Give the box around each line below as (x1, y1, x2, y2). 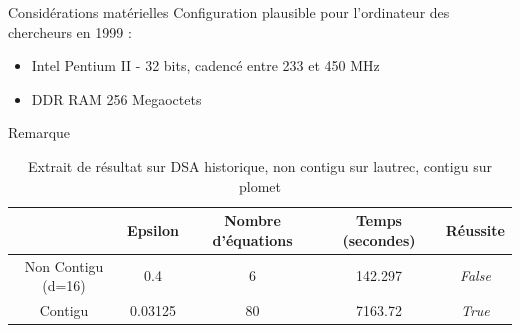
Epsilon (127, 219, 179, 240)
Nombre (224, 210, 281, 231)
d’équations (212, 229, 293, 250)
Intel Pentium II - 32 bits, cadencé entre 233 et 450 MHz (31, 55, 380, 76)
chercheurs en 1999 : (8, 21, 132, 42)
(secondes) (342, 229, 416, 250)
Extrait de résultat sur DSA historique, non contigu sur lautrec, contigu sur (28, 155, 492, 176)
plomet (239, 175, 281, 196)
